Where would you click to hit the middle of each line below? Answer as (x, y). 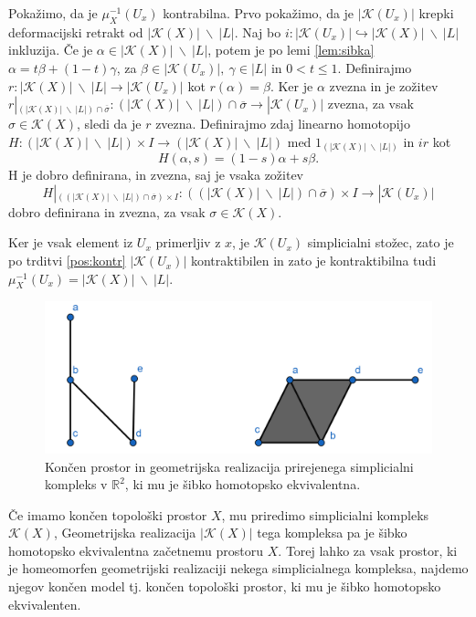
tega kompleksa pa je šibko (332, 533)
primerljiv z (188, 242)
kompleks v (76, 484)
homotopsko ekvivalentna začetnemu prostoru (136, 550)
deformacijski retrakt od (76, 31)
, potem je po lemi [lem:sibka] (291, 50)
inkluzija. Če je (51, 50)
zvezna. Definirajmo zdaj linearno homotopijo (283, 124)
